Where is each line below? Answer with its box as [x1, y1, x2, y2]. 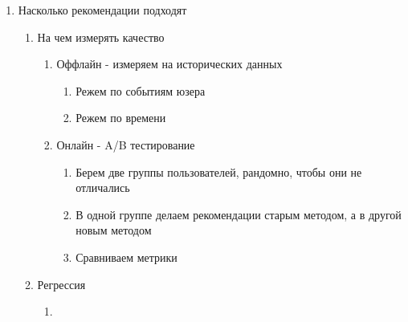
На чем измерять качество [37, 28, 165, 45]
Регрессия [37, 275, 86, 292]
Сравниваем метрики [75, 248, 177, 265]
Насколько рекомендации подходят [18, 2, 187, 18]
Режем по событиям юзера [75, 82, 206, 99]
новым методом [75, 222, 152, 238]
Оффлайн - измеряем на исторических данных [56, 55, 283, 72]
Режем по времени [75, 109, 166, 126]
